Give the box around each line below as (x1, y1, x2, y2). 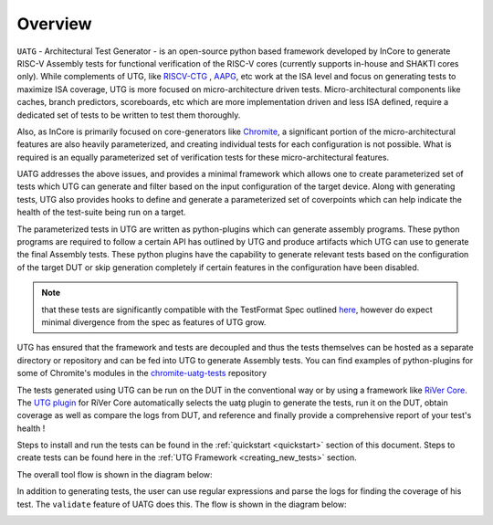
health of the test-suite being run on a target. (16, 206, 186, 218)
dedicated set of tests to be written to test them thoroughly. (16, 110, 241, 121)
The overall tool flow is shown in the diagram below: (16, 468, 214, 479)
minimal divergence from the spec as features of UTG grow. (41, 316, 267, 328)
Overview (16, 14, 92, 34)
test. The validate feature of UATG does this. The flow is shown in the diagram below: (16, 499, 347, 509)
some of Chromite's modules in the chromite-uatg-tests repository (16, 368, 267, 379)
